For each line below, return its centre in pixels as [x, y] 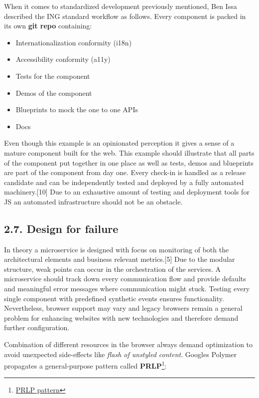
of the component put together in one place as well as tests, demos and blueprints [129, 162]
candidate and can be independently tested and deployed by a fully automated [124, 182]
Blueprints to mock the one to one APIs [77, 109]
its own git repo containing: [48, 26]
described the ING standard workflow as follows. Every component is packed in [125, 16]
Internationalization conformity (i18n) [74, 42]
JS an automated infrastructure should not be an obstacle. [93, 201]
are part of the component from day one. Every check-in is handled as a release [125, 172]
